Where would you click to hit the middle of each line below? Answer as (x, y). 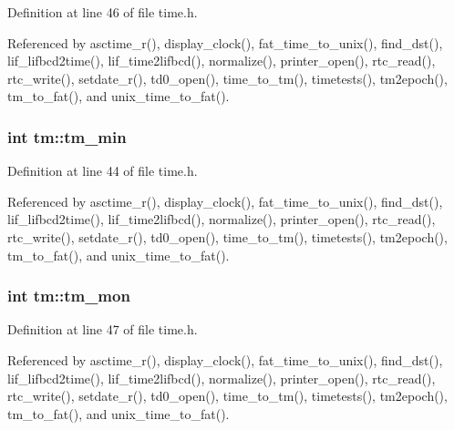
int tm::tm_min (67, 136)
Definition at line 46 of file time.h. (103, 12)
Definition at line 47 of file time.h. (103, 329)
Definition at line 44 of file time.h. (103, 171)
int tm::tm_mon (69, 296)
